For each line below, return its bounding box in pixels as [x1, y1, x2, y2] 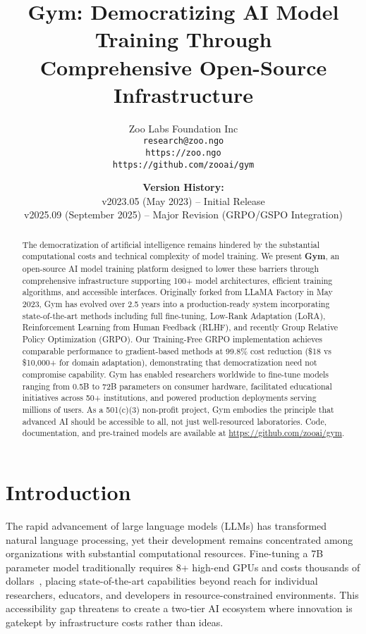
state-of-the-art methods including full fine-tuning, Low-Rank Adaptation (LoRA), [22, 309, 326, 321]
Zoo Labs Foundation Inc [128, 120, 238, 135]
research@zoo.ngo [142, 136, 224, 147]
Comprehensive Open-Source [39, 52, 327, 81]
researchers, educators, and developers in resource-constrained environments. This [6, 587, 359, 602]
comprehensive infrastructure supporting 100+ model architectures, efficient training [22, 274, 333, 286]
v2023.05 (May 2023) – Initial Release [102, 193, 265, 208]
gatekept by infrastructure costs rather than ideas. [6, 615, 224, 630]
